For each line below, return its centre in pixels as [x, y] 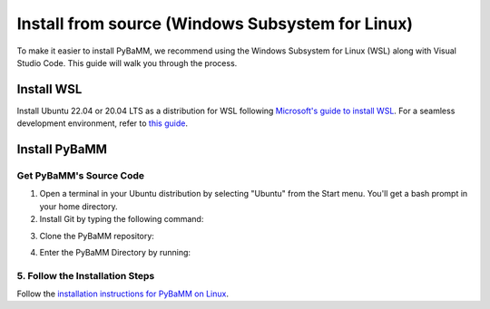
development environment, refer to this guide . [102, 123]
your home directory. [78, 206]
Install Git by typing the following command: [122, 219]
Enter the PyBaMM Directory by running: [115, 252]
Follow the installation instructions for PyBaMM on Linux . [122, 294]
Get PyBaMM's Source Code [81, 176]
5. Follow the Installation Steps [86, 275]
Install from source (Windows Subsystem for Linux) [215, 24]
